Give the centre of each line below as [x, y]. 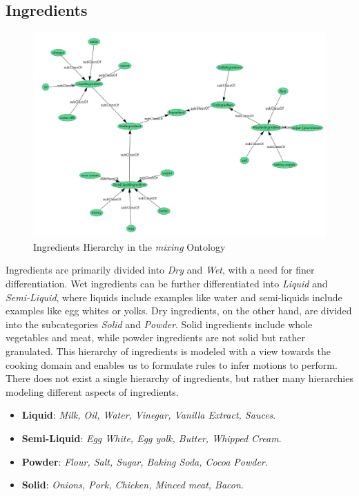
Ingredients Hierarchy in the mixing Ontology [129, 246]
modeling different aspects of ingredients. [92, 391]
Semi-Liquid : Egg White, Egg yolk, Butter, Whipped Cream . [152, 438]
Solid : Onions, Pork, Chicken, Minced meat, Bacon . [133, 485]
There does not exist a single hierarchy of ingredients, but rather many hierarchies [179, 378]
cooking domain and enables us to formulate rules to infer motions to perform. [172, 364]
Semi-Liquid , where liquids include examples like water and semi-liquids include [174, 297]
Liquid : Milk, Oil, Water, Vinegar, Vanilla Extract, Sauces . [149, 415]
